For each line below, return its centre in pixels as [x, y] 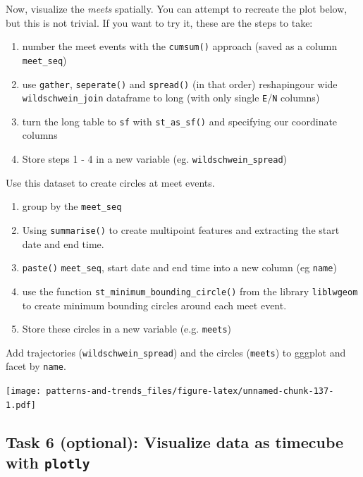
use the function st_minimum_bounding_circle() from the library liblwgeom [190, 291]
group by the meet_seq [72, 206]
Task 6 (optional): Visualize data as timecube [175, 441]
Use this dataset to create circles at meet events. [110, 182]
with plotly [48, 463]
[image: [24, 391]
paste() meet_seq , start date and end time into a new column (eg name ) [179, 267]
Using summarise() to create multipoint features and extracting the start [181, 229]
